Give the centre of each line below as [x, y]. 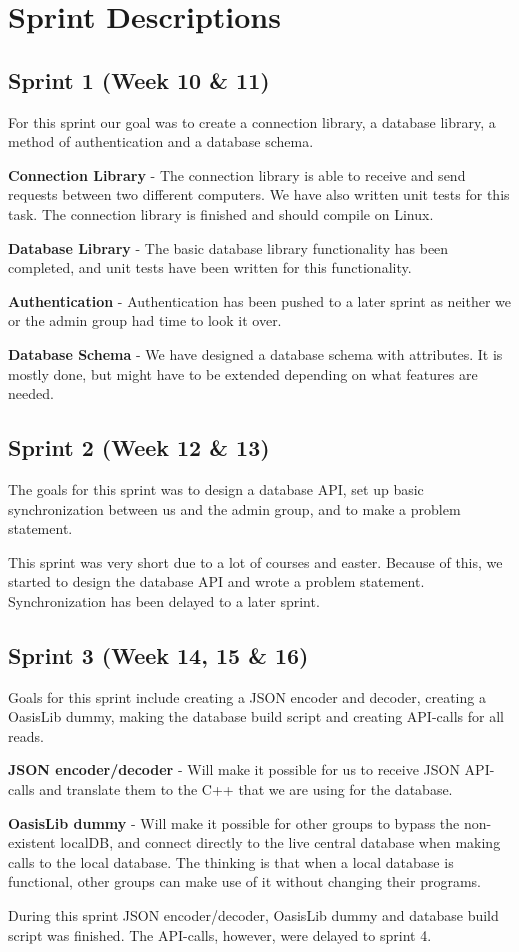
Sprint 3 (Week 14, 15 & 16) [158, 654]
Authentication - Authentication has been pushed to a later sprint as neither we [260, 300]
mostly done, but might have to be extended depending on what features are [243, 373]
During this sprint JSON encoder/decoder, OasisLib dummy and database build [253, 915]
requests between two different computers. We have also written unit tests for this [259, 194]
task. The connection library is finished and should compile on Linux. [221, 213]
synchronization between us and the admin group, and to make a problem [234, 508]
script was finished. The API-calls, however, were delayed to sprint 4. [220, 934]
